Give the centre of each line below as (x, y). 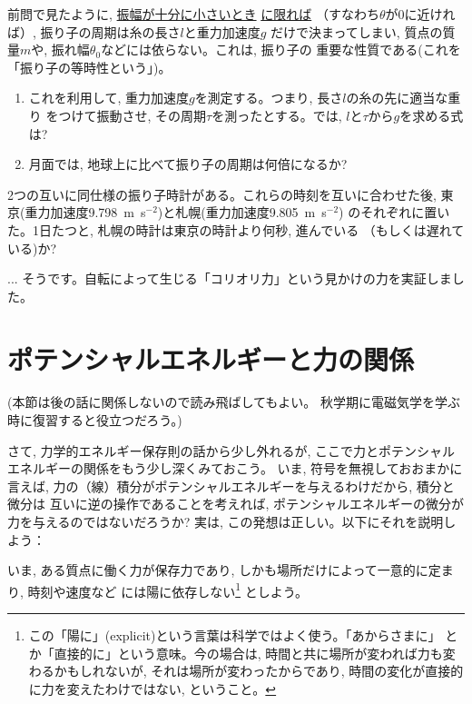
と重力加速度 (222, 31)
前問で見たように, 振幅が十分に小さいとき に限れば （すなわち (193, 14)
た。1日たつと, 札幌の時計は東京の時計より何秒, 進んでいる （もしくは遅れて (236, 229)
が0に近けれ (420, 14)
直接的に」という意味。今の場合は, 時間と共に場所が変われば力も (248, 653)
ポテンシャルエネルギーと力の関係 (211, 358)
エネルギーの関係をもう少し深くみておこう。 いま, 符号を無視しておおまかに (235, 468)
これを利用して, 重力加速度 (108, 98)
